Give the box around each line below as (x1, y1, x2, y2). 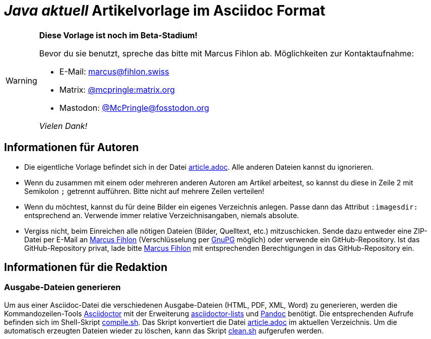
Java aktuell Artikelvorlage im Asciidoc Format (4, 2, 326, 19)
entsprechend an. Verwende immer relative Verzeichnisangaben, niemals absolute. (24, 211, 299, 220)
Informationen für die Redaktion (4, 261, 168, 274)
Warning (6, 75, 37, 86)
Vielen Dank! (39, 120, 88, 131)
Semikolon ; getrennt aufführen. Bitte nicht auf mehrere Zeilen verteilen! (24, 186, 265, 195)
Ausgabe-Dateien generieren (4, 282, 121, 293)
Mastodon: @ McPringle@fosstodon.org (59, 102, 209, 113)
